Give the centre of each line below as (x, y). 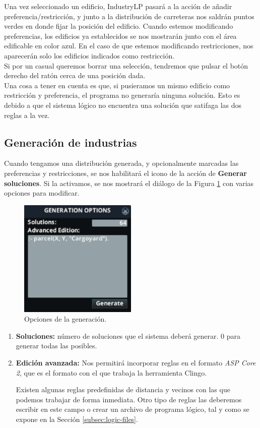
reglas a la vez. (27, 115)
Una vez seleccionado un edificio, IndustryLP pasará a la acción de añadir (118, 6)
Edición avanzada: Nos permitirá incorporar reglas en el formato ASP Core (136, 363)
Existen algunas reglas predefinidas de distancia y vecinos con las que (123, 389)
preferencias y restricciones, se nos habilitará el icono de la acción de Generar (125, 173)
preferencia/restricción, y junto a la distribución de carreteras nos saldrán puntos (129, 16)
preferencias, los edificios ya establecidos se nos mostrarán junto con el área (120, 36)
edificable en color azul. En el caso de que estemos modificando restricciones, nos (129, 46)
